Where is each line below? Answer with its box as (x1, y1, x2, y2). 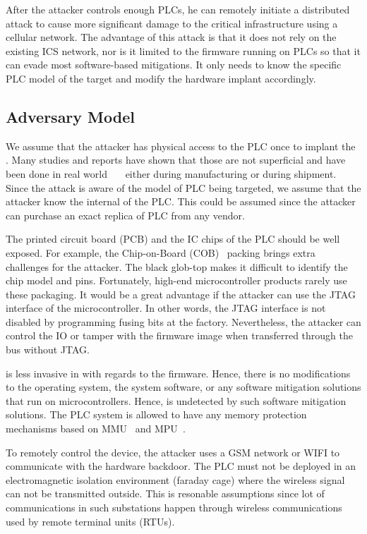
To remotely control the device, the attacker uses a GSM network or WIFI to (6, 444, 340, 459)
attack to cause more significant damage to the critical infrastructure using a (6, 16, 338, 30)
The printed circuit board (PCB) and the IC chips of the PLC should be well (6, 231, 340, 246)
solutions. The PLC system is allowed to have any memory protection (6, 407, 307, 422)
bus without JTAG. (6, 342, 90, 357)
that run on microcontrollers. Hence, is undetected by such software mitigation (6, 393, 347, 408)
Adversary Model (6, 105, 135, 127)
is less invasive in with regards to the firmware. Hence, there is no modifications (6, 365, 351, 380)
